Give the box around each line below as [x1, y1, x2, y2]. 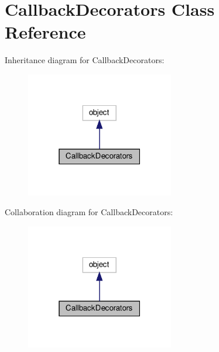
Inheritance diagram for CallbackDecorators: [5, 54, 165, 66]
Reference [5, 20, 86, 44]
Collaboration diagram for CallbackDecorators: [5, 206, 173, 218]
